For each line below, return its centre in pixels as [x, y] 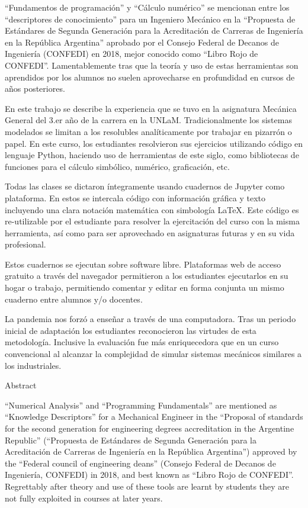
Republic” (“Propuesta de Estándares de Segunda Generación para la [131, 440]
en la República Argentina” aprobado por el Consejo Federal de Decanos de [142, 42]
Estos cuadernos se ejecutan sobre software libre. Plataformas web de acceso [143, 264]
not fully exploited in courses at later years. [84, 498]
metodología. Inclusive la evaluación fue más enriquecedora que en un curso [142, 342]
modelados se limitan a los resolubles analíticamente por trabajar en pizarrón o [148, 131]
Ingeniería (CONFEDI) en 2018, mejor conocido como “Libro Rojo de [131, 54]
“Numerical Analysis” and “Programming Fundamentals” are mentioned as [141, 405]
